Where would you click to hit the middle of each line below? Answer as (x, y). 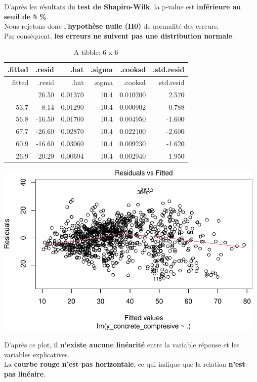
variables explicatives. (37, 354)
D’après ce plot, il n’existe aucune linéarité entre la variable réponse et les (122, 345)
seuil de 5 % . (26, 16)
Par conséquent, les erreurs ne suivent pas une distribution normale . (119, 35)
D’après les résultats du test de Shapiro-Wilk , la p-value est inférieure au (123, 6)
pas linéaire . (25, 373)
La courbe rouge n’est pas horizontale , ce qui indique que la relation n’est (125, 364)
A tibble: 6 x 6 (96, 52)
